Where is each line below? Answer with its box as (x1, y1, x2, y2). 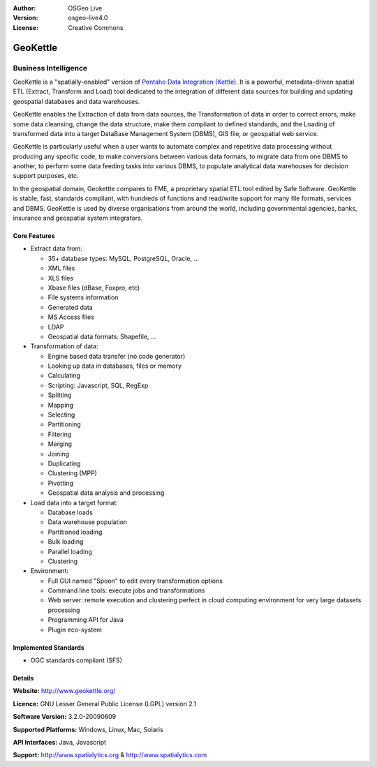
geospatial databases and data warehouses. (13, 97, 140, 105)
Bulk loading (47, 537, 84, 546)
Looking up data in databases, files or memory (47, 362, 182, 370)
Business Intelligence (13, 63, 88, 73)
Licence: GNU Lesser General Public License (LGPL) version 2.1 (13, 699, 197, 708)
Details (13, 674, 34, 683)
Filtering (47, 430, 72, 438)
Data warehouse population (47, 518, 128, 526)
